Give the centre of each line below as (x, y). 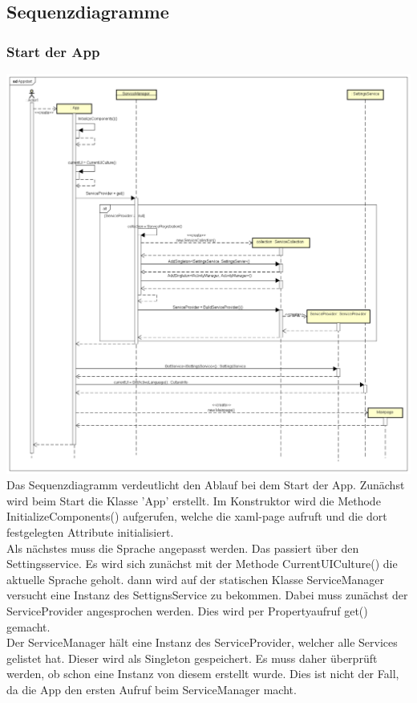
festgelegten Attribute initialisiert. (90, 531)
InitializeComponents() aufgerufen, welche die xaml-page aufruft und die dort (197, 516)
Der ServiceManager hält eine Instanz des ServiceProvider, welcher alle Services (202, 642)
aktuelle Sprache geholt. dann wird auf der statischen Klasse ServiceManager (196, 579)
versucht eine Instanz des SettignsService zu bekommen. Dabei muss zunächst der (207, 595)
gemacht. (28, 626)
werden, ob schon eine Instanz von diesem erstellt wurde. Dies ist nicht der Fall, (203, 674)
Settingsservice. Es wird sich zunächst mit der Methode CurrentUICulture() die (202, 564)
